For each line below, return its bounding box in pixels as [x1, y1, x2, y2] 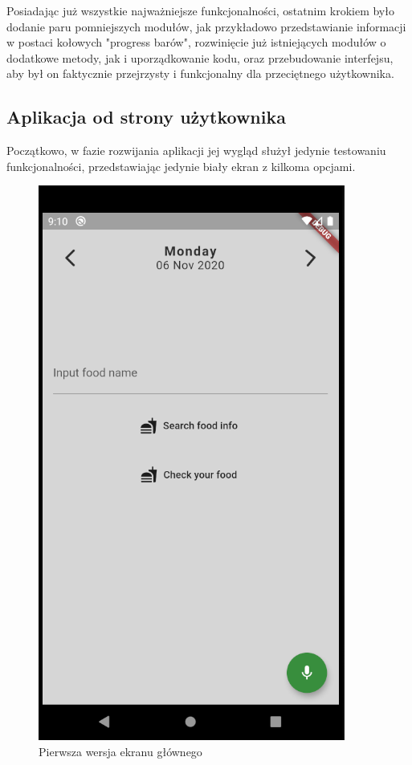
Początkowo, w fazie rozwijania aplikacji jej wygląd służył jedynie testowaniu [6, 142, 386, 159]
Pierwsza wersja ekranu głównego [39, 743, 202, 759]
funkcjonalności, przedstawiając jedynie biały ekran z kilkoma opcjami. [6, 157, 356, 174]
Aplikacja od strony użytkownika [6, 104, 286, 129]
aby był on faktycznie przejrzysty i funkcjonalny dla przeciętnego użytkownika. [6, 65, 394, 82]
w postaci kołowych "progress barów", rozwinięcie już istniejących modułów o [6, 34, 386, 51]
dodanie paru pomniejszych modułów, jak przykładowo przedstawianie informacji [6, 18, 406, 35]
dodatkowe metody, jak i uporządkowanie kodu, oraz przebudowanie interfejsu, [6, 49, 394, 66]
